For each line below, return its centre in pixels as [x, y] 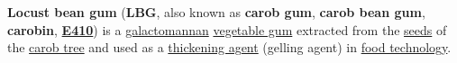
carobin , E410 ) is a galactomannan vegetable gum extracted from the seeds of [227, 29]
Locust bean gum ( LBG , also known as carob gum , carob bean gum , [216, 12]
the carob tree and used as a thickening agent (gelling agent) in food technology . [229, 47]
